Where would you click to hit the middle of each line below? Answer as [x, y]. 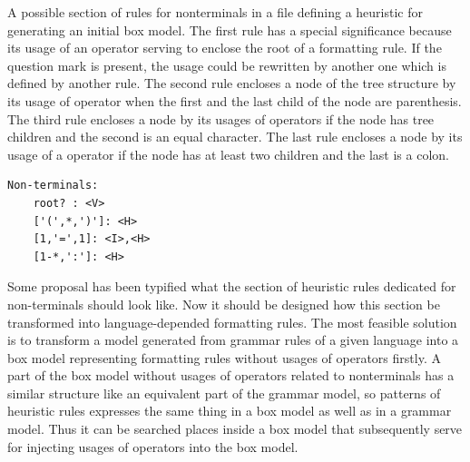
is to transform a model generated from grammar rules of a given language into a [233, 340]
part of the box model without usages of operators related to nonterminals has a [231, 375]
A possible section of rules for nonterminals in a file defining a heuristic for [215, 12]
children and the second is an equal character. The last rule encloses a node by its [235, 137]
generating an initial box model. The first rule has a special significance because [230, 29]
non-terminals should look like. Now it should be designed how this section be [224, 304]
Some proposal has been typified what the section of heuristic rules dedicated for [232, 286]
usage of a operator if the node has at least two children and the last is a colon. [228, 154]
